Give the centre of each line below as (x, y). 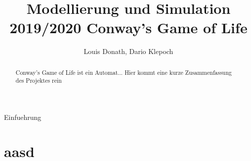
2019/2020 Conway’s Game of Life (128, 27)
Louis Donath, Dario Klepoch (128, 51)
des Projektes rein (39, 80)
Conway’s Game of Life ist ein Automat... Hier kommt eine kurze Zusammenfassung (124, 72)
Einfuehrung (23, 117)
